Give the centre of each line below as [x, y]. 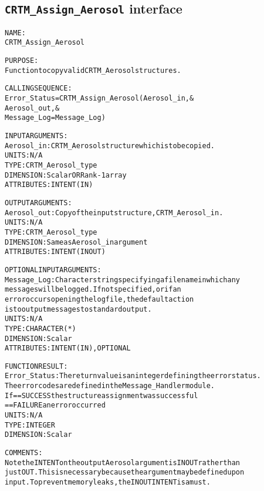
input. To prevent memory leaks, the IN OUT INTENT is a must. [108, 482]
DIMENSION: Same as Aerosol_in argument [76, 242]
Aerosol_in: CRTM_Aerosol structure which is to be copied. [110, 146]
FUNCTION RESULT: [36, 366]
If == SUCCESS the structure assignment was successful [101, 395]
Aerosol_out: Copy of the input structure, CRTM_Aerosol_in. [114, 213]
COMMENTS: [24, 453]
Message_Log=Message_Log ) [55, 118]
